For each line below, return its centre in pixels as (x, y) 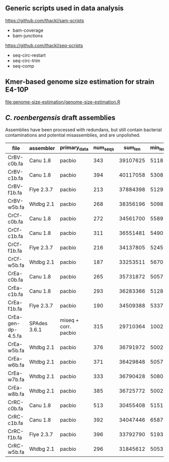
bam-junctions (28, 35)
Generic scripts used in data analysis (65, 8)
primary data (74, 148)
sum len (132, 148)
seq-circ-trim (26, 61)
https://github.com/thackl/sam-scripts (45, 20)
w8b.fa (16, 394)
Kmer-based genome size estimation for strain (80, 82)
